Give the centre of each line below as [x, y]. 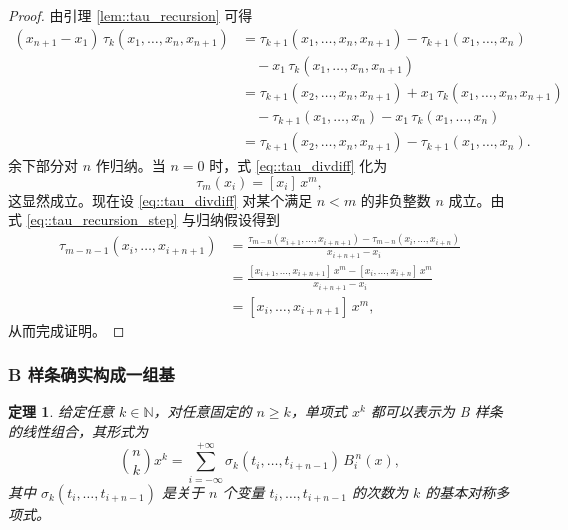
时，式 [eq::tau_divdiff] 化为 [298, 165]
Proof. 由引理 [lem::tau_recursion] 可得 [130, 15]
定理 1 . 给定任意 [61, 411]
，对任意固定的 [202, 411]
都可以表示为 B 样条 [436, 411]
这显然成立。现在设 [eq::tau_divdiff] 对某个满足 [160, 199]
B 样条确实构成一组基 [91, 374]
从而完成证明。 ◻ [66, 329]
